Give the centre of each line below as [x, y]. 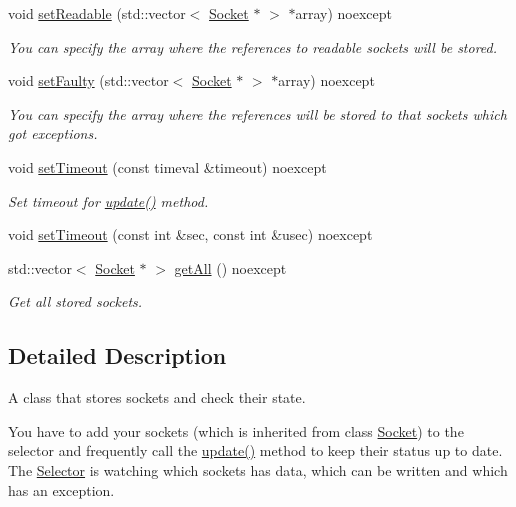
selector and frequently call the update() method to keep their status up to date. [255, 450]
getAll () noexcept [230, 267]
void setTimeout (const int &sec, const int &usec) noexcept [190, 234]
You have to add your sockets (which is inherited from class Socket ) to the [236, 430]
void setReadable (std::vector [97, 13]
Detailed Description [117, 355]
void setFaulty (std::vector [88, 80]
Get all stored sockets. [75, 301]
